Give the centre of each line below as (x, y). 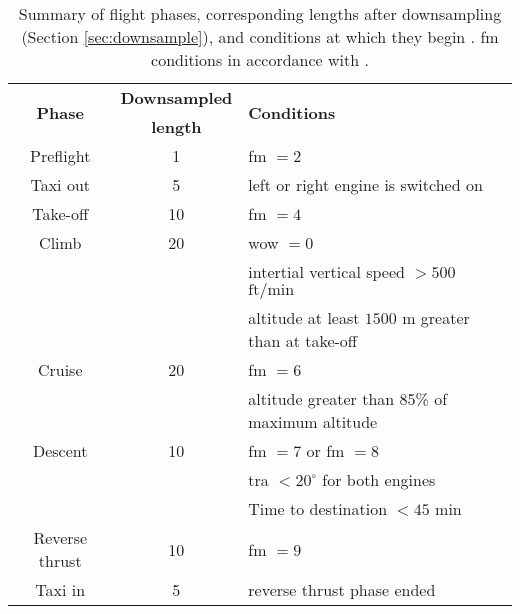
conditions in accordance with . (260, 59)
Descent (60, 450)
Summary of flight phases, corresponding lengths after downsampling (260, 13)
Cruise (60, 369)
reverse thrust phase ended (342, 589)
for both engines (379, 479)
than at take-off (303, 340)
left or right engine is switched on (365, 184)
